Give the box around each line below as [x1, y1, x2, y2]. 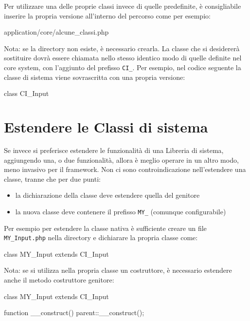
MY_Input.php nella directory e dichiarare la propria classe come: [4, 232, 198, 243]
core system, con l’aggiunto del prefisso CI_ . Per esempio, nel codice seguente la [4, 62, 241, 72]
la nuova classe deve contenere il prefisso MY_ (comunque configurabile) [15, 206, 226, 216]
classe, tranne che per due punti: [4, 173, 101, 184]
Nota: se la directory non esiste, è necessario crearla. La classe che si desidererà [4, 43, 240, 53]
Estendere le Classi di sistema [4, 117, 208, 136]
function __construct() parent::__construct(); [4, 307, 144, 318]
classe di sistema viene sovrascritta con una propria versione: [4, 72, 185, 82]
